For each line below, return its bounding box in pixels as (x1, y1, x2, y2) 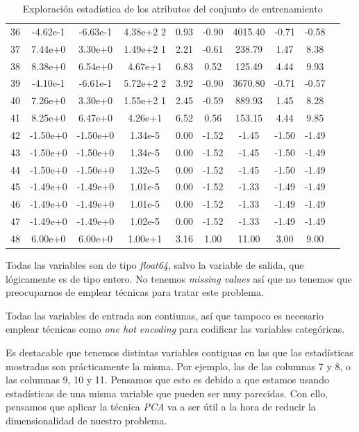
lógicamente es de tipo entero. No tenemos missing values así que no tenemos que (6, 271, 352, 285)
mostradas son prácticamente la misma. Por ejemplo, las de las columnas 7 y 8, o (6, 358, 351, 373)
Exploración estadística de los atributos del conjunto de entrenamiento (22, 1, 323, 15)
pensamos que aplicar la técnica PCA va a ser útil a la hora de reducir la (6, 399, 316, 414)
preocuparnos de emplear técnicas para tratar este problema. (6, 285, 264, 299)
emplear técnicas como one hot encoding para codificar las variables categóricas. (6, 322, 345, 336)
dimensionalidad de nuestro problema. (6, 413, 167, 427)
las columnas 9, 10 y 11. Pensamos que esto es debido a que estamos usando (6, 372, 329, 387)
